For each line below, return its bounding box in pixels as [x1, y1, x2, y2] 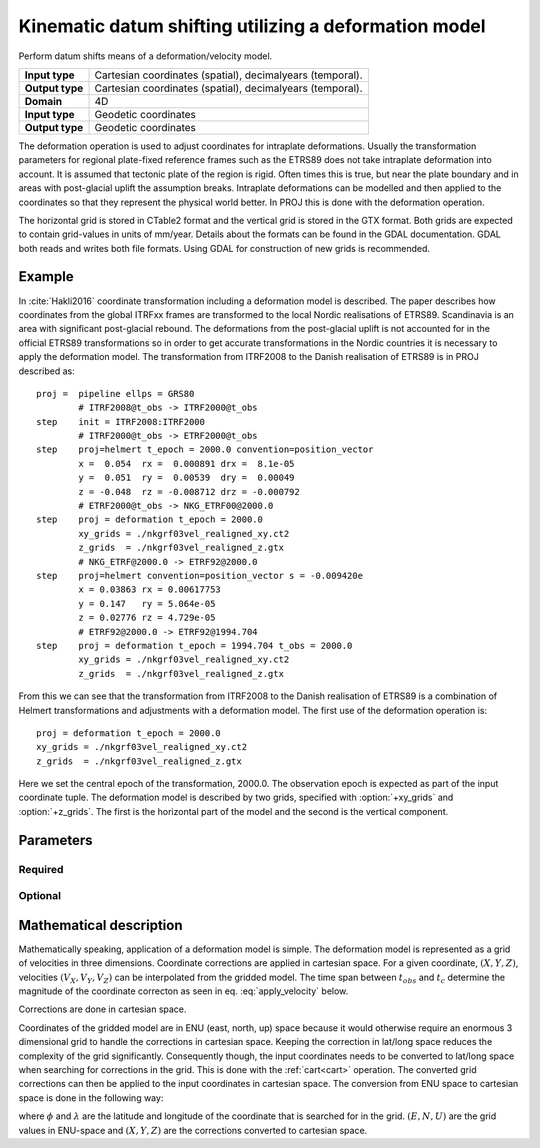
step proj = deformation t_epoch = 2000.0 [36, 514, 264, 525]
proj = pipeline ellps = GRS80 [36, 388, 195, 399]
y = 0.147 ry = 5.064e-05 [78, 598, 216, 609]
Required [18, 862, 64, 876]
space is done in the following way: [18, 1091, 164, 1104]
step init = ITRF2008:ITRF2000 [36, 416, 205, 427]
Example [18, 268, 74, 285]
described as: [18, 365, 75, 377]
